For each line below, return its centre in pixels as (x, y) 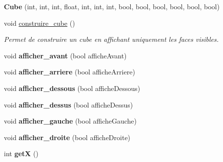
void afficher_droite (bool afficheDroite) (67, 137)
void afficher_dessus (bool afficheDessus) (69, 104)
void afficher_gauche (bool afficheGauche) (71, 121)
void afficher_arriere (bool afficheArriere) (70, 72)
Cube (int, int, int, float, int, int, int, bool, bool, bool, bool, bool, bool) (112, 6)
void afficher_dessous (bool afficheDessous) (72, 88)
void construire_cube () (40, 23)
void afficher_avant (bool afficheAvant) (65, 55)
